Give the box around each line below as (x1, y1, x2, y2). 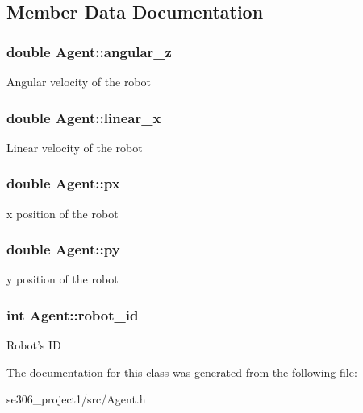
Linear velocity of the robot (6, 138, 143, 155)
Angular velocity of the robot (6, 73, 151, 89)
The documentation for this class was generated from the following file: (6, 363, 357, 380)
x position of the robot (6, 204, 119, 221)
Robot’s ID (6, 337, 61, 353)
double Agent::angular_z (6, 41, 172, 61)
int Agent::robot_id (6, 304, 139, 324)
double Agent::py (6, 239, 120, 259)
